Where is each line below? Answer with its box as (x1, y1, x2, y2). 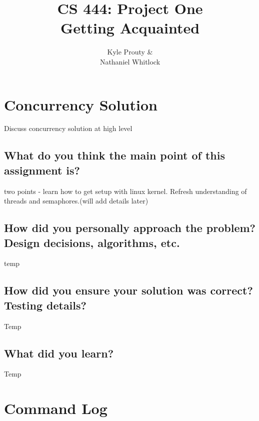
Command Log (4, 398, 107, 418)
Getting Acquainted (60, 17, 200, 38)
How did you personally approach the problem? (4, 220, 255, 235)
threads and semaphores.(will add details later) (4, 195, 148, 206)
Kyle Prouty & (107, 46, 153, 57)
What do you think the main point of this (4, 147, 225, 163)
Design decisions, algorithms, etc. (4, 234, 180, 250)
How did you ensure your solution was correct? (4, 282, 253, 298)
